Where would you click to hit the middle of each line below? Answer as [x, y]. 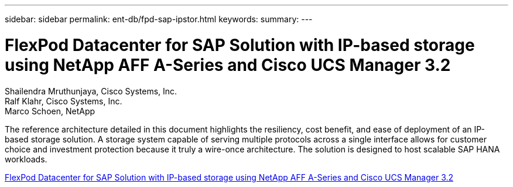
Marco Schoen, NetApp [50, 111]
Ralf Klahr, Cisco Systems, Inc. [64, 101]
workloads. [26, 159]
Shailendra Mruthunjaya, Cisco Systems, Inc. [91, 91]
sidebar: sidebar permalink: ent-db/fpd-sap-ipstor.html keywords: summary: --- [159, 19]
